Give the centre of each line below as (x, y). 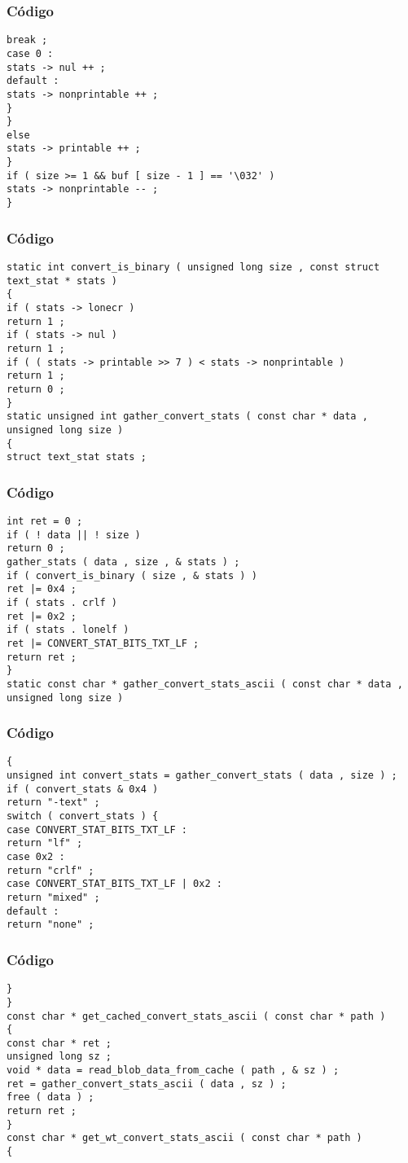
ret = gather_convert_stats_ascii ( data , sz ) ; (147, 1084)
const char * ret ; (59, 1043)
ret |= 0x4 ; (42, 589)
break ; (27, 40)
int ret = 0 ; (45, 522)
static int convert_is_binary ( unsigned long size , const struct (193, 267)
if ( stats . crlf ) (62, 602)
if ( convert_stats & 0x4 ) (83, 789)
